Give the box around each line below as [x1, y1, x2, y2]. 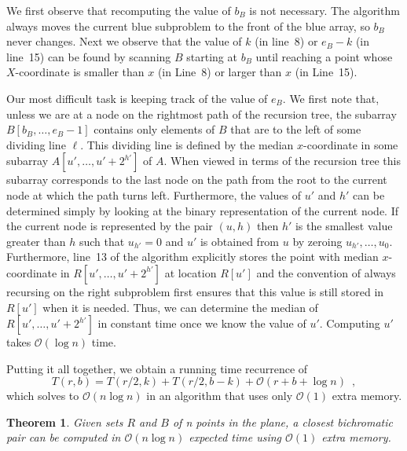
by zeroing [292, 233, 343, 249]
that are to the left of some [230, 121, 361, 137]
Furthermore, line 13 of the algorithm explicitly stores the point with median [6, 248, 379, 265]
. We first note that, [282, 90, 379, 106]
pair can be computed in [6, 429, 121, 445]
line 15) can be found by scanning [6, 48, 171, 64]
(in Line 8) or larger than [157, 64, 282, 80]
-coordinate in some [303, 136, 398, 152]
